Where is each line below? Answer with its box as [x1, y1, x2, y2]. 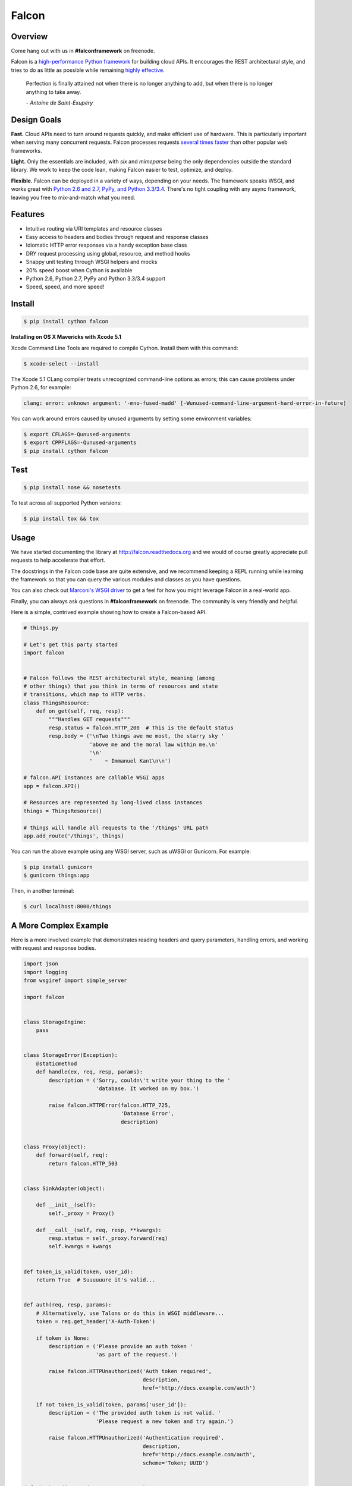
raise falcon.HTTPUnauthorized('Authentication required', [48, 1434, 225, 1441]
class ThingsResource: [23, 699, 90, 706]
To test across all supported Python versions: [11, 499, 122, 506]
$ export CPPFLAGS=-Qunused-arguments [23, 439, 137, 446]
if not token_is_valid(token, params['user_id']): [36, 1401, 187, 1408]
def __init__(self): [36, 1201, 96, 1208]
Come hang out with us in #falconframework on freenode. [11, 48, 155, 55]
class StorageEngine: [23, 1018, 87, 1025]
